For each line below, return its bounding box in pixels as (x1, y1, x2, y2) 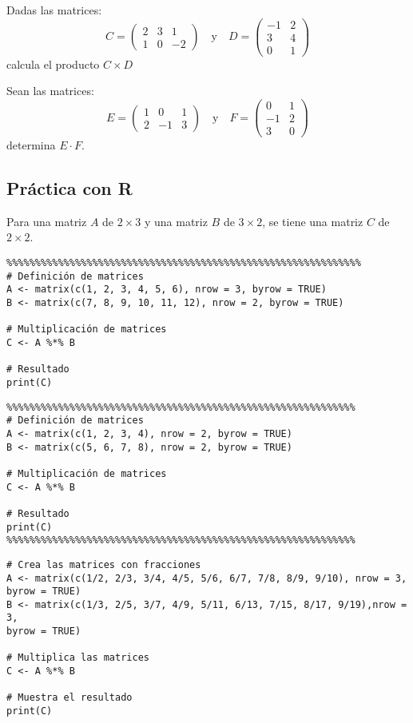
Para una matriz (6, 213, 87, 229)
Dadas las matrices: (6, 2, 102, 18)
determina (6, 137, 56, 153)
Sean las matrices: (6, 82, 94, 99)
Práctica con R (6, 176, 133, 201)
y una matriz (144, 213, 208, 229)
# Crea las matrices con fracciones (6, 558, 201, 570)
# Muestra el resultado (6, 692, 133, 704)
